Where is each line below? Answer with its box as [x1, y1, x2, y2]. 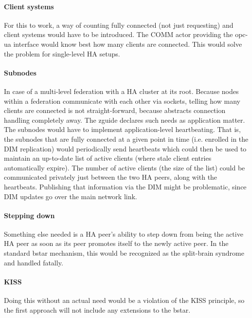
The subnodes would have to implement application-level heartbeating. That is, [4, 124, 241, 134]
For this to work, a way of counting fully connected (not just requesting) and [4, 19, 234, 30]
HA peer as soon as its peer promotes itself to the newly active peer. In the [4, 238, 229, 248]
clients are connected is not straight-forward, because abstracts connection [4, 105, 226, 115]
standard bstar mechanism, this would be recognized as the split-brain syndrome [4, 248, 244, 258]
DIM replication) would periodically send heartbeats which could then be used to [4, 143, 247, 153]
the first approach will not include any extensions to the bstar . [4, 304, 191, 315]
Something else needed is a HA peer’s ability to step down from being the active [4, 228, 243, 239]
